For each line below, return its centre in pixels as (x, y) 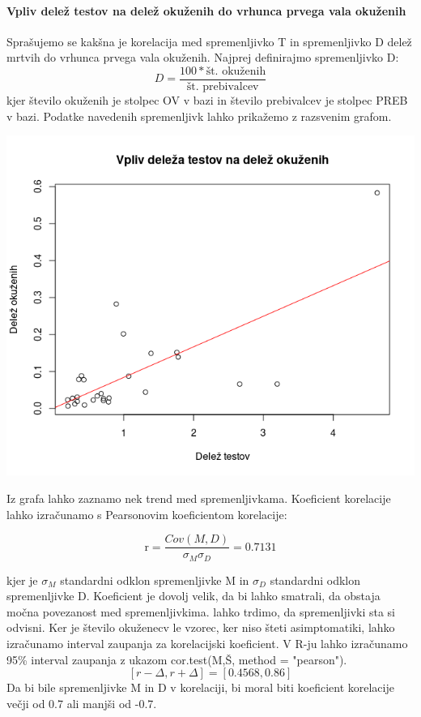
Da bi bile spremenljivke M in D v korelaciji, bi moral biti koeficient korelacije (200, 687)
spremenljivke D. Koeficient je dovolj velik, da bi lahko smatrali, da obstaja (193, 596)
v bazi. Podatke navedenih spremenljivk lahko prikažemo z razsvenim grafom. (199, 116)
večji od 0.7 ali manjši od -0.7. (82, 703)
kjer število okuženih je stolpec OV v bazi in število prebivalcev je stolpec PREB (207, 100)
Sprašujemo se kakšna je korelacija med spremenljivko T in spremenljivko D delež (209, 41)
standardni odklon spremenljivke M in (155, 580)
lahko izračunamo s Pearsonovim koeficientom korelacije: (147, 514)
